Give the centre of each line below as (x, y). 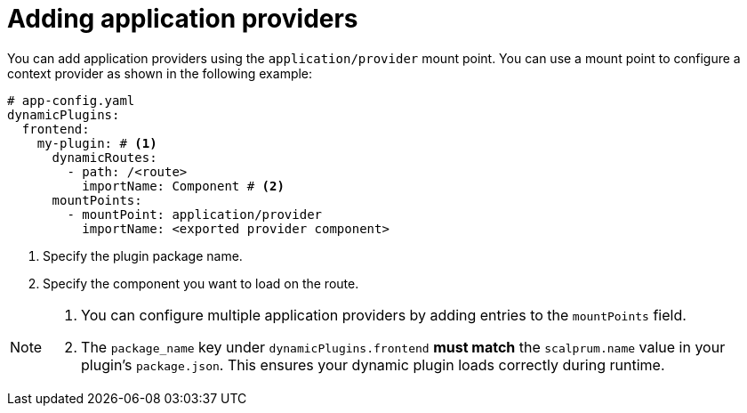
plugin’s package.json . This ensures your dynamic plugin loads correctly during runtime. (373, 364)
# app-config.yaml (71, 100)
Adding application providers (183, 19)
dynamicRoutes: (104, 157)
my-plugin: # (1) (97, 143)
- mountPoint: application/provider (195, 214)
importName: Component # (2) (183, 186)
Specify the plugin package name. (143, 255)
